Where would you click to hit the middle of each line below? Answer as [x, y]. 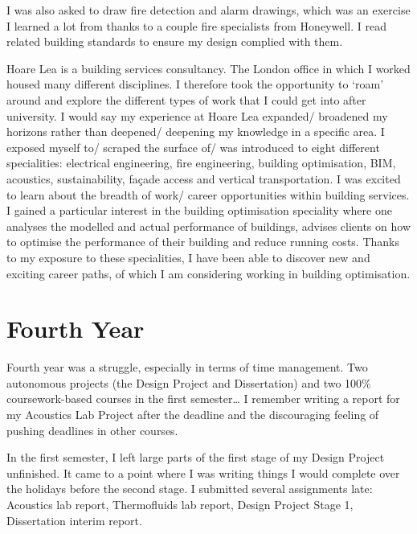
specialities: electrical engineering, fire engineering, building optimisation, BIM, [201, 163]
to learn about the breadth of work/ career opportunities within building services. [208, 194]
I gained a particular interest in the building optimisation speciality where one [199, 210]
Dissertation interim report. [74, 520]
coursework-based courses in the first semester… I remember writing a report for [203, 398]
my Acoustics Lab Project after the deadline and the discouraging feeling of [193, 414]
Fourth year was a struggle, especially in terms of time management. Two [187, 367]
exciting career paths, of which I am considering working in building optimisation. [208, 273]
